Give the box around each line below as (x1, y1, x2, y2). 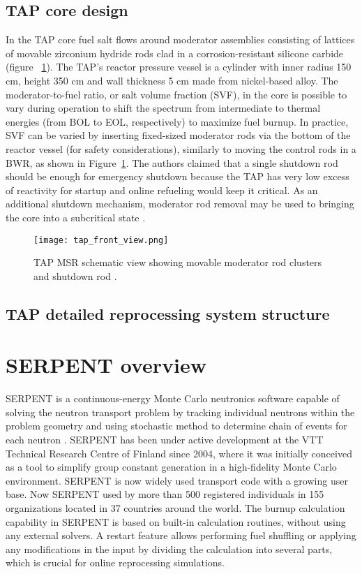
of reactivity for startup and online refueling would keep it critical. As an (6, 182, 318, 197)
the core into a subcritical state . (6, 209, 146, 224)
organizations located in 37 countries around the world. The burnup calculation (6, 501, 345, 515)
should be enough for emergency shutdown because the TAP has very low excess (6, 169, 349, 184)
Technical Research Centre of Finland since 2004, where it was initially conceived (6, 446, 352, 460)
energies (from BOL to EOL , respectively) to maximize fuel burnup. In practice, (6, 114, 349, 128)
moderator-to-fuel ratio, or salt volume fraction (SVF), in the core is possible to (6, 87, 347, 101)
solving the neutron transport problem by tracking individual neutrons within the (6, 404, 355, 419)
